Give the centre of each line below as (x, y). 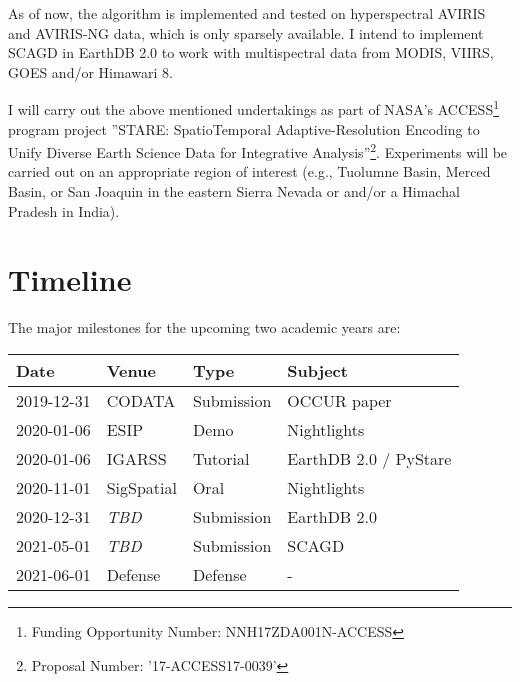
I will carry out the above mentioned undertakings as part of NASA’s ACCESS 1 (254, 108)
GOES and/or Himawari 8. (90, 71)
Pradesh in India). (64, 210)
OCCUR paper (339, 400)
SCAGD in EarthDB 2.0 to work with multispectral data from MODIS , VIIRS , (251, 52)
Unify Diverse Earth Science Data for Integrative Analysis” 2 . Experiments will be (258, 150)
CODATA (141, 400)
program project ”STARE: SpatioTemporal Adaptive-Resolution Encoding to (244, 128)
